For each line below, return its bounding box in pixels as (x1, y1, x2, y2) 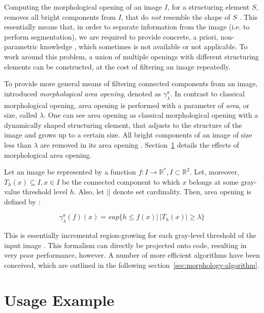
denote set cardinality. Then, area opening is (113, 186, 251, 197)
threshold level (22, 186, 68, 197)
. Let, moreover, (189, 166, 239, 177)
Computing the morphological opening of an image (4, 2, 162, 12)
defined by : (4, 196, 41, 206)
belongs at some (189, 176, 239, 187)
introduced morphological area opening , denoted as (4, 88, 161, 98)
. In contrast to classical (170, 88, 245, 98)
